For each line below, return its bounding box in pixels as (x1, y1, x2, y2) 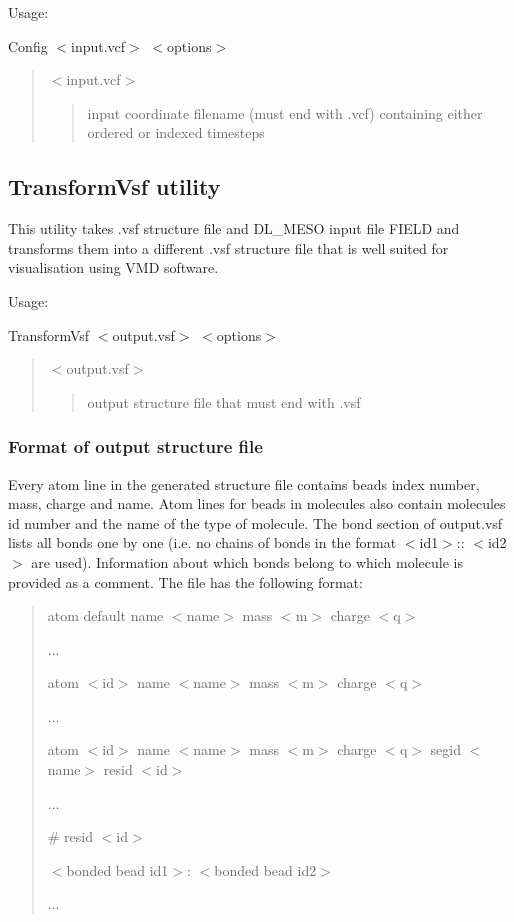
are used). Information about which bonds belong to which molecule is (31, 551, 463, 572)
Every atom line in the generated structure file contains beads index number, (8, 473, 480, 494)
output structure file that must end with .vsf (87, 391, 361, 412)
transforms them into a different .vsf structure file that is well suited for (8, 237, 449, 258)
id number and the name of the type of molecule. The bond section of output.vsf (8, 512, 503, 533)
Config (8, 35, 48, 56)
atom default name (47, 605, 164, 626)
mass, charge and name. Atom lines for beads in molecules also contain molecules (8, 493, 506, 514)
